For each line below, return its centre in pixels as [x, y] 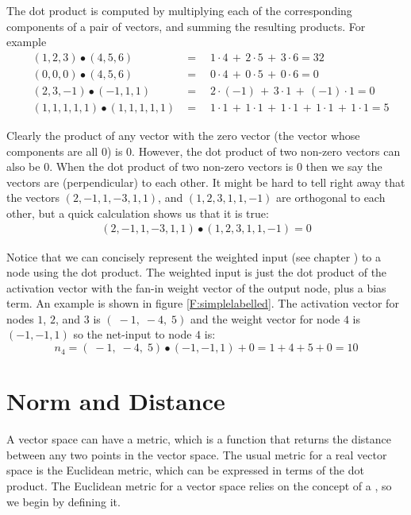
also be [23, 167]
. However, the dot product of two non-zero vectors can [266, 151]
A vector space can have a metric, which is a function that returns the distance [199, 439]
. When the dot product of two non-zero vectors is [171, 167]
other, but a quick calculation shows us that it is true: [138, 213]
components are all [52, 151]
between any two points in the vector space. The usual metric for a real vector [197, 454]
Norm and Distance [116, 401]
